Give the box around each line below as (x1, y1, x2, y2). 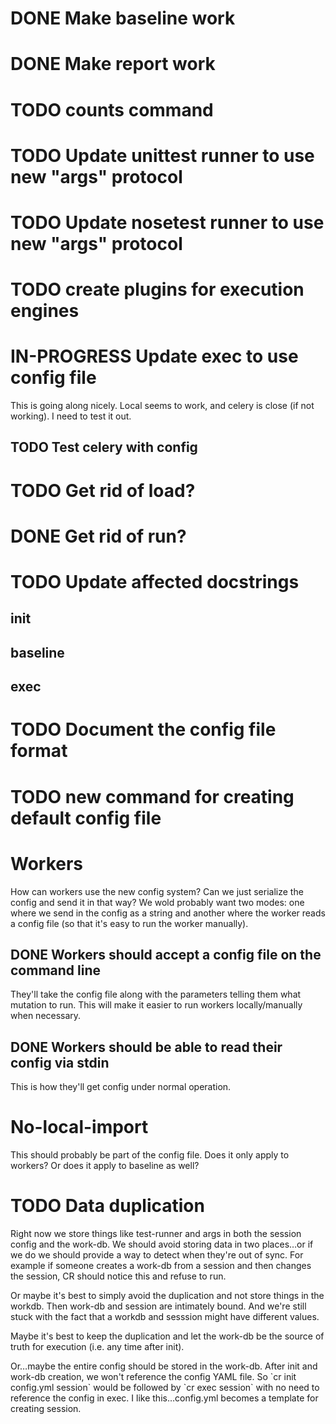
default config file (10, 807, 162, 829)
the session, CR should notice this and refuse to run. (10, 1270, 227, 1282)
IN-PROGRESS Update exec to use (10, 345, 299, 368)
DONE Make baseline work (10, 7, 236, 30)
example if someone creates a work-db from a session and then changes (10, 1260, 312, 1271)
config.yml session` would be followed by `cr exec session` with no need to (10, 1382, 320, 1393)
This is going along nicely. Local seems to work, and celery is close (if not (10, 400, 315, 412)
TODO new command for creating (10, 785, 295, 808)
